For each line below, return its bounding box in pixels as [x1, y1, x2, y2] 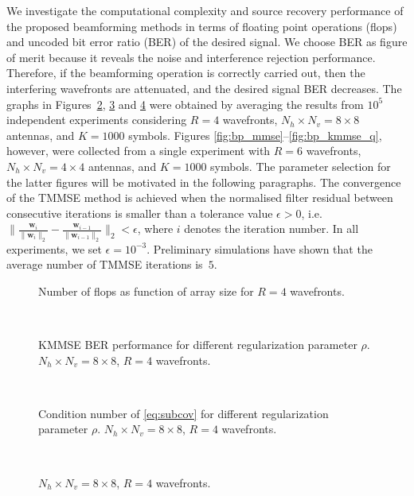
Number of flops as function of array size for [38, 282, 254, 299]
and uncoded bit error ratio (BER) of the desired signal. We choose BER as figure [6, 33, 408, 50]
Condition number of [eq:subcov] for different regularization [38, 405, 329, 421]
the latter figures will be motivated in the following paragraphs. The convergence [6, 173, 401, 190]
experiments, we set [6, 240, 102, 257]
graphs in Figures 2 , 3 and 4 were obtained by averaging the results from [6, 95, 364, 112]
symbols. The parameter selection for [210, 157, 391, 174]
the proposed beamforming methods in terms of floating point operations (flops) [6, 17, 397, 34]
